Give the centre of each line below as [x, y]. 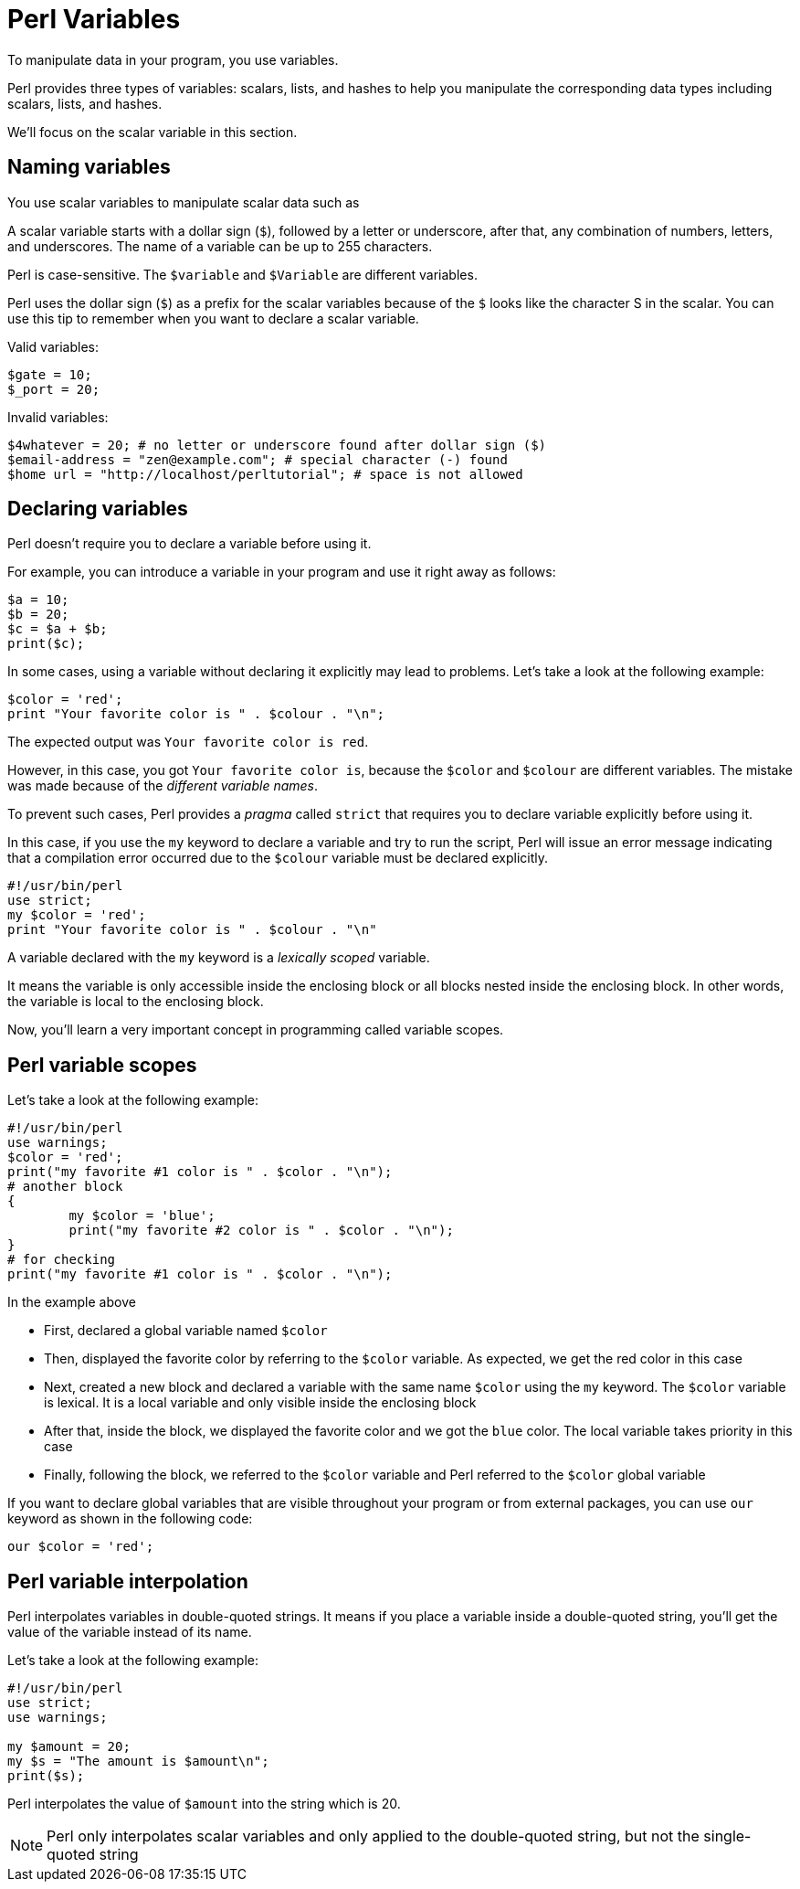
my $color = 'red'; [77, 915]
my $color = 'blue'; [142, 1216]
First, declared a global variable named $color [186, 1331]
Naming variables [89, 167]
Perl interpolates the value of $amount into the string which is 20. [204, 1804]
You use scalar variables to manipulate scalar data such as [184, 202]
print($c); [46, 644]
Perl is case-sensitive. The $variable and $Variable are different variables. [242, 274]
